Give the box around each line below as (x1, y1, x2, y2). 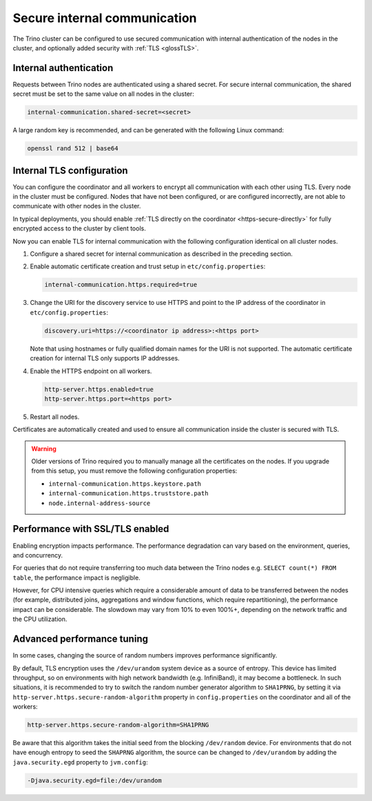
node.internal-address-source (48, 499, 151, 507)
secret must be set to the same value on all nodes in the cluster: (12, 90, 194, 98)
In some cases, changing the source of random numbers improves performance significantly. (12, 651, 278, 660)
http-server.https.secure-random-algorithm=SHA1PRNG (27, 721, 209, 729)
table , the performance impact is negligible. (12, 573, 141, 582)
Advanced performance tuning (12, 633, 148, 645)
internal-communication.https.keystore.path (48, 479, 202, 488)
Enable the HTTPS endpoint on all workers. (30, 366, 152, 375)
